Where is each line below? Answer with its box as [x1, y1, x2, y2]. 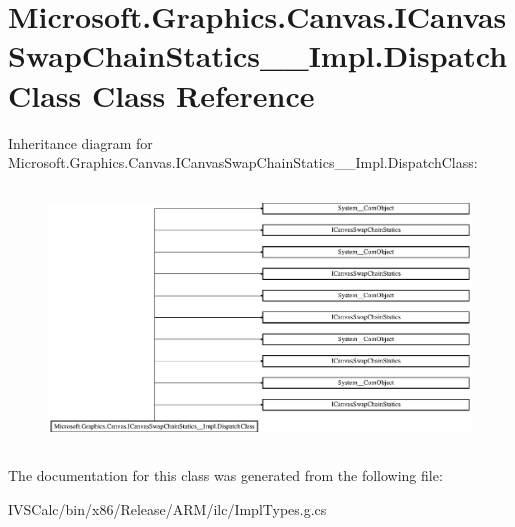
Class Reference [92, 74, 315, 115]
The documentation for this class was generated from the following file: [8, 465, 443, 486]
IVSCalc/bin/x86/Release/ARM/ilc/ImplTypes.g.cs [8, 498, 327, 519]
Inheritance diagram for [8, 132, 153, 153]
